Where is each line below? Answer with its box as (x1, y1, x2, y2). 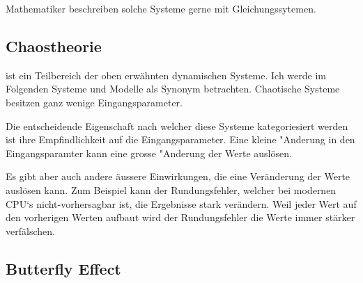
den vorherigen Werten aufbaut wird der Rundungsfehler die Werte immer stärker (6, 210, 355, 225)
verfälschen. (6, 223, 55, 238)
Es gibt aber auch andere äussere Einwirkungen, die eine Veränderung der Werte (6, 169, 350, 184)
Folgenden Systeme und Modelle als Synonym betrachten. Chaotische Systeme (6, 81, 340, 96)
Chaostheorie (6, 35, 102, 56)
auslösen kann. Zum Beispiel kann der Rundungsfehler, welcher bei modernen (6, 182, 337, 197)
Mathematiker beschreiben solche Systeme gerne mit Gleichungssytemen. (6, 1, 316, 15)
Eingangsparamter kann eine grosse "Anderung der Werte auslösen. (6, 145, 292, 160)
